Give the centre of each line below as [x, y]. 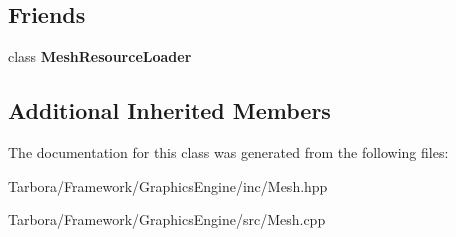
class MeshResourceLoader [100, 56]
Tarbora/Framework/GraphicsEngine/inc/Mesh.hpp [168, 185]
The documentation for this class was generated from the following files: [228, 152]
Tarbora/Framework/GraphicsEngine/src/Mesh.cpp [167, 219]
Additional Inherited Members [169, 110]
